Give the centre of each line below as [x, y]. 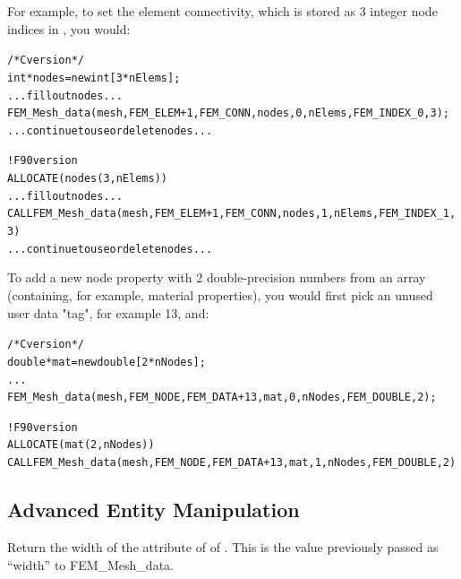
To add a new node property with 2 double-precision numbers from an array [217, 277]
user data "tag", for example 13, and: [108, 312]
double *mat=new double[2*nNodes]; [107, 362]
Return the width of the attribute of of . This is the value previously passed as [223, 546]
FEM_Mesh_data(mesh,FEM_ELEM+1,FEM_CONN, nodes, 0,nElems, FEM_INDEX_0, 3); [228, 113]
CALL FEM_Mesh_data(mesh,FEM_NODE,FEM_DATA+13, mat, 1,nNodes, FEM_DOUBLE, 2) [232, 463]
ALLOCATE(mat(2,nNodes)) [81, 445]
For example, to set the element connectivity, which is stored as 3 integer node [222, 11]
